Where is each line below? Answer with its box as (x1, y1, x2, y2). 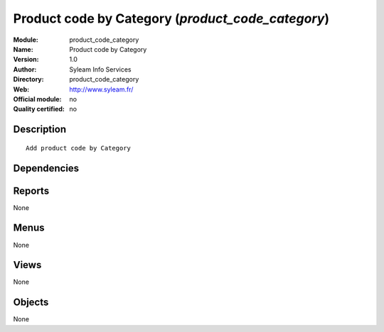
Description (13, 123, 67, 135)
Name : (13, 45, 33, 53)
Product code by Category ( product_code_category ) (13, 11, 330, 26)
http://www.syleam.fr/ (69, 85, 134, 94)
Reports (13, 184, 50, 197)
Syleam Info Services (69, 65, 132, 74)
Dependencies (13, 162, 80, 174)
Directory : (13, 75, 44, 84)
